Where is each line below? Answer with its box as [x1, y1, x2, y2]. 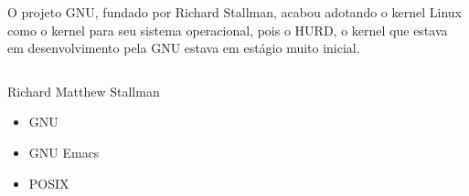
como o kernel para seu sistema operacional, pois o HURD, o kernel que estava [7, 20, 448, 39]
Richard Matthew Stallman [7, 81, 160, 100]
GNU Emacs [28, 142, 100, 161]
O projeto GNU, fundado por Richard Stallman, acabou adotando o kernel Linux [7, 3, 462, 21]
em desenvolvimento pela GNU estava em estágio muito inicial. [7, 38, 360, 57]
